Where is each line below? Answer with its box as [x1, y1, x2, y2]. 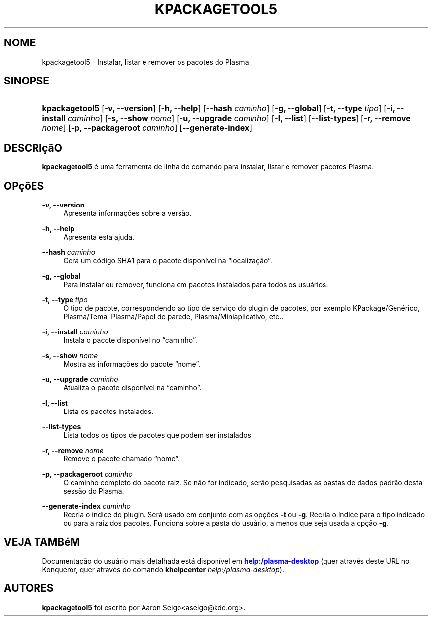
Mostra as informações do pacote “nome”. [63, 360, 201, 369]
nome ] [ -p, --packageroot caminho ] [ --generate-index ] [42, 123, 252, 133]
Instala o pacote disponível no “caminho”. [63, 336, 197, 345]
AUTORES [4, 582, 54, 595]
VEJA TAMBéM [4, 536, 80, 548]
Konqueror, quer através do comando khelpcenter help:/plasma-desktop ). [42, 565, 284, 574]
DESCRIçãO [4, 141, 62, 154]
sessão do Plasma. [63, 487, 124, 496]
